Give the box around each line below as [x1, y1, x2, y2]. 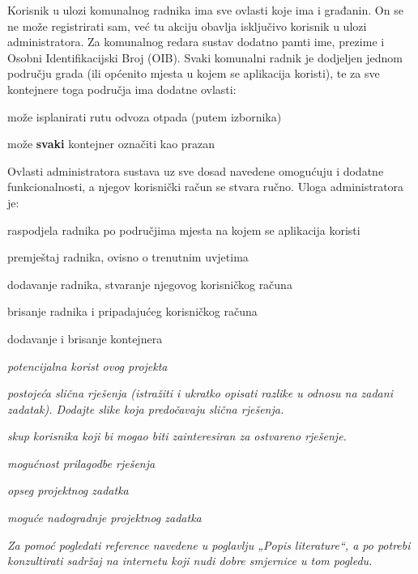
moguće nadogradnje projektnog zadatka [7, 509, 202, 526]
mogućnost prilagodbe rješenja [7, 454, 156, 471]
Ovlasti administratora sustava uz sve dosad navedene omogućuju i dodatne [7, 162, 384, 179]
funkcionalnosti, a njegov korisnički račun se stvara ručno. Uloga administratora [7, 178, 404, 195]
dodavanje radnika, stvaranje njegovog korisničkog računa [7, 275, 292, 292]
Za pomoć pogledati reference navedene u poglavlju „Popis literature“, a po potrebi [7, 536, 411, 553]
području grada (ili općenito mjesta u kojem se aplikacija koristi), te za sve [7, 65, 380, 82]
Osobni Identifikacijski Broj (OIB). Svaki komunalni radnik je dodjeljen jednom [7, 49, 403, 66]
